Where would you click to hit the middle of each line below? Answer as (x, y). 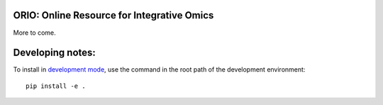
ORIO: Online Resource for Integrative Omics (113, 15)
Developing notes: (54, 53)
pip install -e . (56, 86)
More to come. (34, 33)
